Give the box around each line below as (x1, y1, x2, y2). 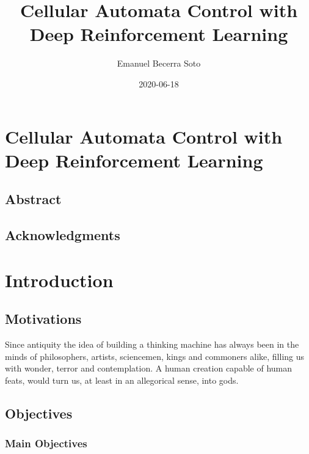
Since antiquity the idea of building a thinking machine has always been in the (5, 338, 299, 351)
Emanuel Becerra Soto (117, 57, 201, 70)
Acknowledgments (5, 225, 120, 244)
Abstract (5, 189, 62, 208)
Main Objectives (5, 436, 87, 451)
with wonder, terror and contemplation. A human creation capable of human (5, 362, 293, 375)
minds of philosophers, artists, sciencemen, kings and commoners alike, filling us (5, 350, 305, 362)
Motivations (5, 309, 82, 328)
